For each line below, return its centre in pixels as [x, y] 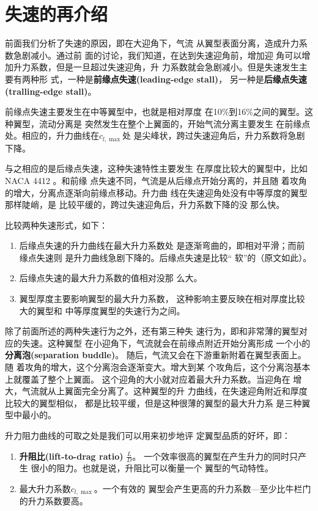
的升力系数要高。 [54, 501]
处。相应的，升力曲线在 [52, 135]
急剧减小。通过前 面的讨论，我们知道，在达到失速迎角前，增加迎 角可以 [157, 55]
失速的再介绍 [57, 14]
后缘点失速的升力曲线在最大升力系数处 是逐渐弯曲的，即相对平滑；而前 [162, 245]
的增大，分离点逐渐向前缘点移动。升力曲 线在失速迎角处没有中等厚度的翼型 [156, 192]
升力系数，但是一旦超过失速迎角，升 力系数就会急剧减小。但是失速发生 [156, 67]
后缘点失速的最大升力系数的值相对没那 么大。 [111, 278]
